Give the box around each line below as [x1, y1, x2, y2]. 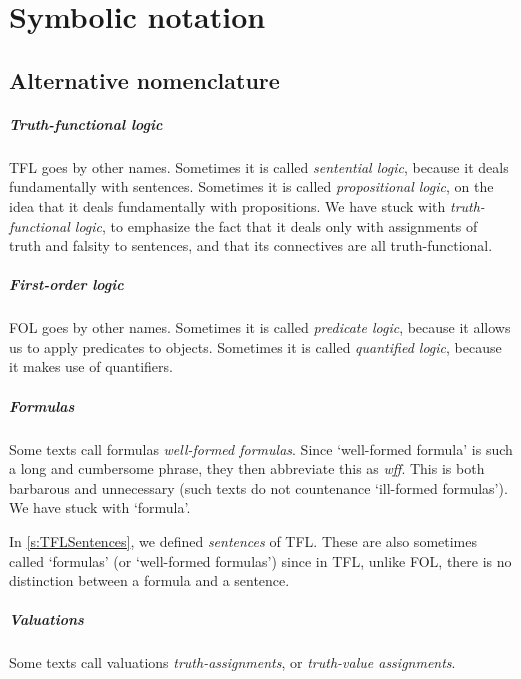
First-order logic [9, 274, 124, 295]
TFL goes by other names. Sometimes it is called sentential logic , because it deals [9, 156, 509, 177]
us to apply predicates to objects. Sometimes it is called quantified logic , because [9, 336, 502, 357]
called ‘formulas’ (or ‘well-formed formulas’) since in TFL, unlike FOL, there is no [9, 550, 512, 571]
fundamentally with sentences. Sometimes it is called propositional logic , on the [9, 176, 494, 197]
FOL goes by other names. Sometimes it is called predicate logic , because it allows [9, 317, 511, 338]
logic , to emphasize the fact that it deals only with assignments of [74, 215, 478, 236]
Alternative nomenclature [9, 64, 280, 95]
